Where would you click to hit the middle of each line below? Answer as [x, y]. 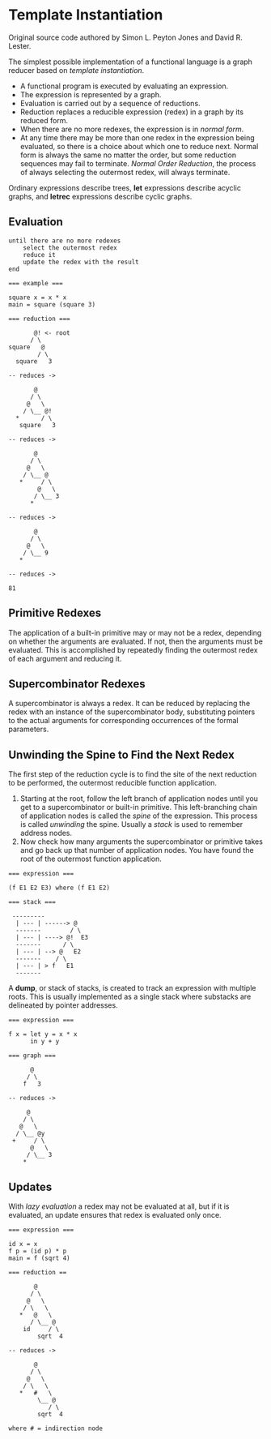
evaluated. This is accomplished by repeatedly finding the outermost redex [133, 649]
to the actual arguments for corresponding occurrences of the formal [123, 721]
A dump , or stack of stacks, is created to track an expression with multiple [132, 988]
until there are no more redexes [65, 241]
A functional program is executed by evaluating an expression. [124, 86]
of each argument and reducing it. [65, 658]
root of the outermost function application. [91, 859]
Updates [30, 1186]
